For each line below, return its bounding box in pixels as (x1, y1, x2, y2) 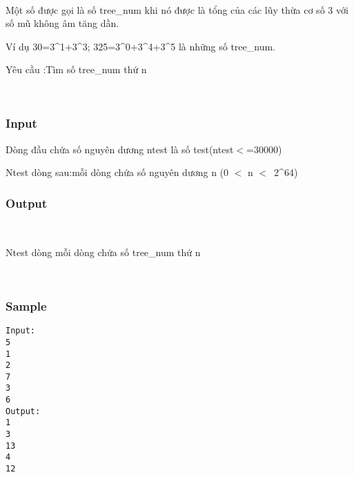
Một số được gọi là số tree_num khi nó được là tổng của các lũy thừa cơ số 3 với (6, 2, 348, 17)
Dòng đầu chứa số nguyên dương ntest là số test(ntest (6, 142, 234, 156)
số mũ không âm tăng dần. (6, 16, 119, 30)
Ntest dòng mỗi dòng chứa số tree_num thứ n (6, 244, 201, 259)
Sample (6, 297, 47, 314)
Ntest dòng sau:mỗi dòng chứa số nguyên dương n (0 (6, 165, 229, 179)
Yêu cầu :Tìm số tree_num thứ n (6, 62, 147, 77)
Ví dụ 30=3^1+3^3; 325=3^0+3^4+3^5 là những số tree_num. (6, 39, 276, 53)
